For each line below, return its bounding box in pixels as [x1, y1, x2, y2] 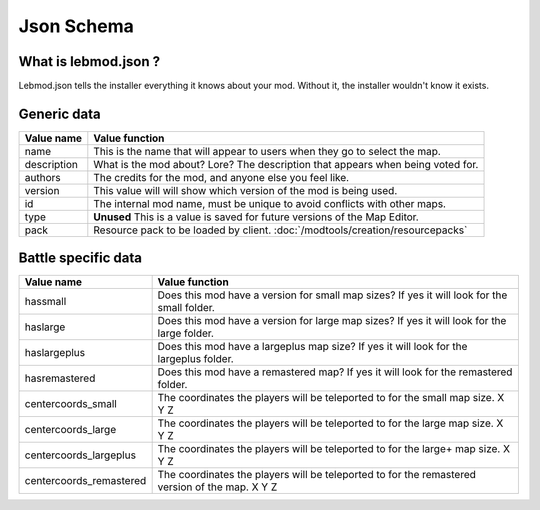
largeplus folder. [157, 352, 234, 366]
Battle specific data [18, 250, 142, 267]
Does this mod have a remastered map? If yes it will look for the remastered [157, 365, 513, 379]
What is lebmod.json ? [18, 53, 161, 70]
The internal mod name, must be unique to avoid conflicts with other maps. [93, 196, 447, 210]
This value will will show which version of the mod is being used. [93, 183, 398, 197]
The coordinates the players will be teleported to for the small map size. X [157, 391, 505, 405]
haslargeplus [24, 346, 85, 360]
